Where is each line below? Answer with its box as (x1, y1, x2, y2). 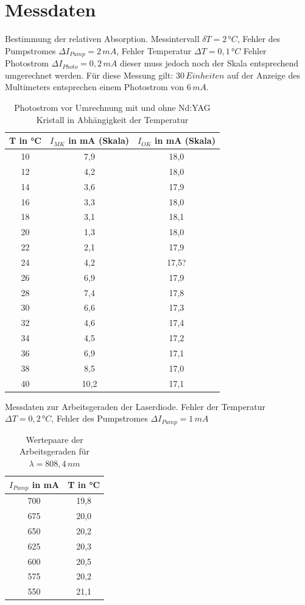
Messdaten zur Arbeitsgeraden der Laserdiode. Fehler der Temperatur (5, 400, 266, 412)
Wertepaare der (26, 433, 83, 445)
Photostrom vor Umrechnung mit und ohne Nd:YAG (14, 101, 211, 113)
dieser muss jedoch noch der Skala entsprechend (119, 57, 299, 69)
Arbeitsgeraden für (19, 445, 90, 458)
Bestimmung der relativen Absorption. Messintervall (5, 32, 200, 45)
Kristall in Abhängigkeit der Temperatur (36, 113, 189, 126)
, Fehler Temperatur (116, 44, 192, 57)
